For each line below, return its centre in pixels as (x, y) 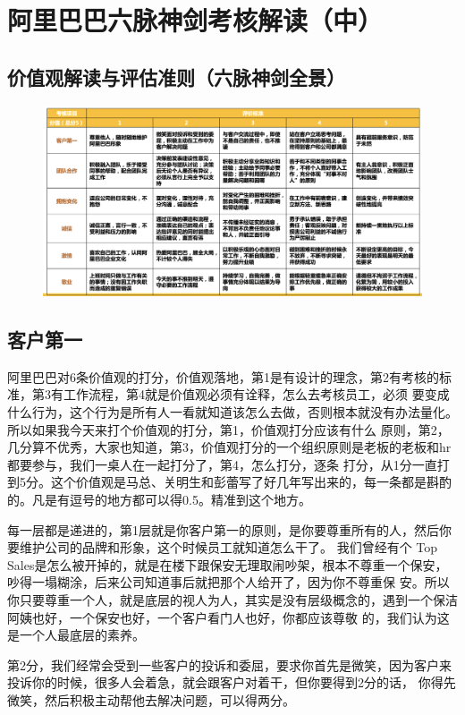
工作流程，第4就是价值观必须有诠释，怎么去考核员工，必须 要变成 (256, 394)
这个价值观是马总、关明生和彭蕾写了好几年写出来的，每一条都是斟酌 (251, 482)
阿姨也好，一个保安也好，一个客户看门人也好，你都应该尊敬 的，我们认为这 (228, 617)
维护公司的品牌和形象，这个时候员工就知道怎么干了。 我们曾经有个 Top (228, 547)
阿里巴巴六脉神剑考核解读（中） (195, 20)
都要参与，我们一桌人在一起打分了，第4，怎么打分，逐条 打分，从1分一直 (222, 464)
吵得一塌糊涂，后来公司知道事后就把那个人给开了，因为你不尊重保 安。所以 (228, 582)
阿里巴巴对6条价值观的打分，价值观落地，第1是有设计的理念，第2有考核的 (223, 376)
